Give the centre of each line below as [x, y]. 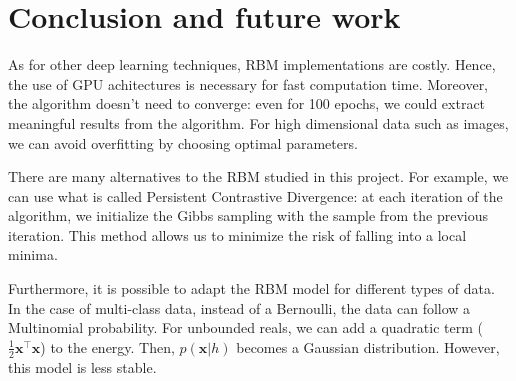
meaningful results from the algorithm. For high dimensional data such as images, [258, 122]
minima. [33, 254]
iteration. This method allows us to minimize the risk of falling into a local [237, 234]
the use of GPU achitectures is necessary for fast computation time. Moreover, [248, 83]
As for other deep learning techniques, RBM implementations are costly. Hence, [252, 64]
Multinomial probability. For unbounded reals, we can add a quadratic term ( [245, 327]
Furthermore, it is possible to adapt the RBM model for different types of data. [251, 288]
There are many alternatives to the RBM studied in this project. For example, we [258, 176]
